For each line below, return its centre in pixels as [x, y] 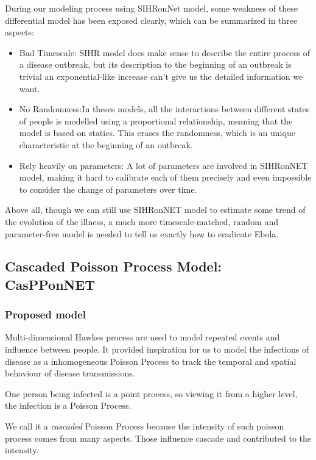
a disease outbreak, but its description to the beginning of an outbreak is [155, 64]
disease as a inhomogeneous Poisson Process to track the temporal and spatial [151, 361]
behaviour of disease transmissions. [70, 373]
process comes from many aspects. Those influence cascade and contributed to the [158, 438]
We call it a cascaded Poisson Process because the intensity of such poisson [145, 426]
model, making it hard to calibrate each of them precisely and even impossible [165, 177]
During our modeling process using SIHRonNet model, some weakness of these [151, 8]
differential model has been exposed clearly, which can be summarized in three [151, 20]
